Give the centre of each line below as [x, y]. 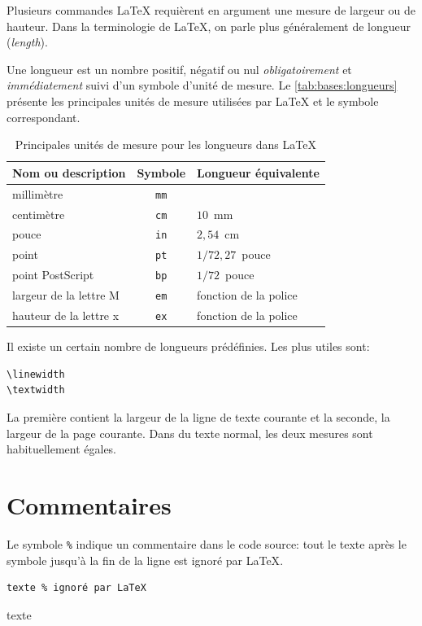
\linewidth [36, 374]
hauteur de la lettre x [66, 315]
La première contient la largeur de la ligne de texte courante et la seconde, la [198, 416]
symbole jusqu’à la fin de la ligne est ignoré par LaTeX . [145, 560]
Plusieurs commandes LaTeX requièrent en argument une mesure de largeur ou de [211, 10]
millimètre [38, 193]
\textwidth [36, 390]
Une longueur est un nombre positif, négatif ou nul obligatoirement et [179, 69]
